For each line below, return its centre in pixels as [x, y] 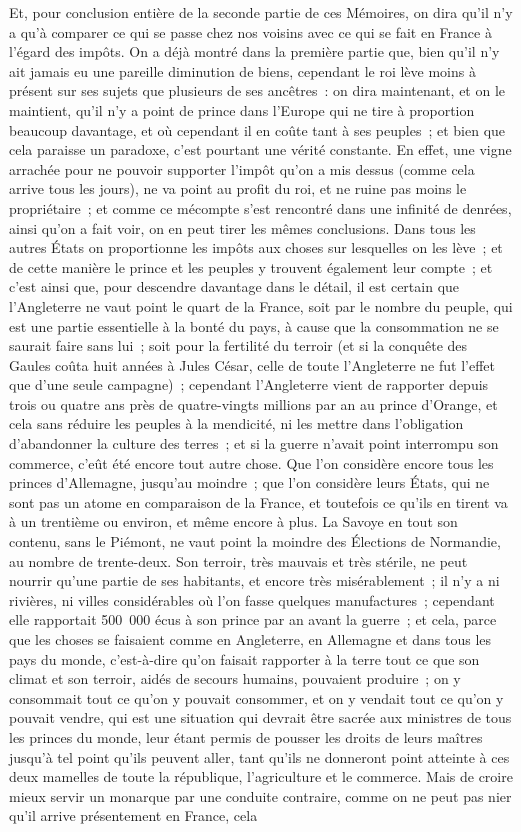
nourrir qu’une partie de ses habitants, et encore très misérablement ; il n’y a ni [254, 580]
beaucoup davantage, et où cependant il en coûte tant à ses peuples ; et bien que [257, 129]
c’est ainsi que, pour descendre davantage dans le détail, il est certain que [234, 286]
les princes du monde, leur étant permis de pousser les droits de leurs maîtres [246, 736]
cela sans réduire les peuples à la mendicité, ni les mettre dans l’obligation [236, 423]
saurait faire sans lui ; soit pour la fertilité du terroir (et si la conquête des [238, 345]
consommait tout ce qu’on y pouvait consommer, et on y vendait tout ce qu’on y [256, 697]
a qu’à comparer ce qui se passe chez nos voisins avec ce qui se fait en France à [250, 31]
